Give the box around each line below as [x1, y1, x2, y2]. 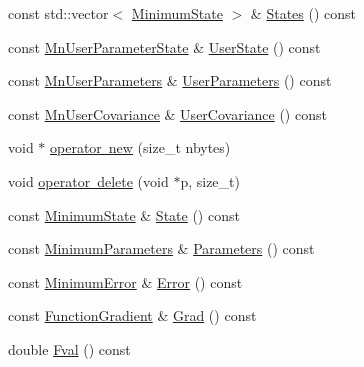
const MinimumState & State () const [8, 204, 240, 225]
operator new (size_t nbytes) [50, 137, 231, 158]
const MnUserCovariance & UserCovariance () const [8, 103, 327, 124]
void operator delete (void [8, 170, 169, 191]
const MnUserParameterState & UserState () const [8, 36, 321, 57]
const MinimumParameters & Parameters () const [8, 238, 315, 259]
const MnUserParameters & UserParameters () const [8, 70, 332, 91]
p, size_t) [180, 170, 240, 191]
